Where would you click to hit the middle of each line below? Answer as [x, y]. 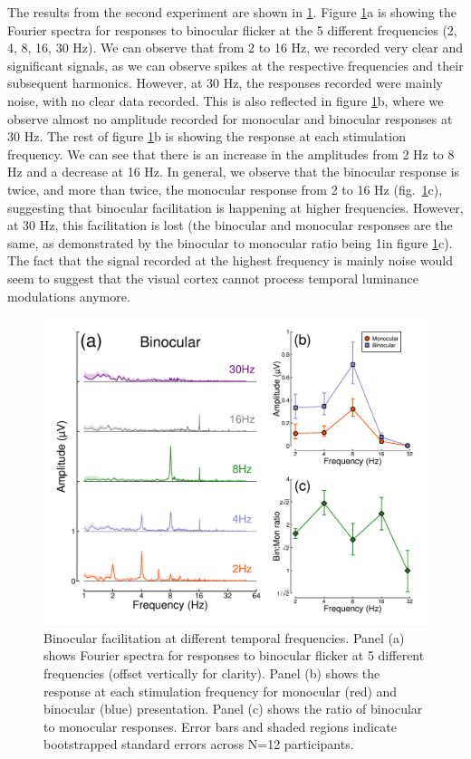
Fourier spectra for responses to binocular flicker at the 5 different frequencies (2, [232, 29]
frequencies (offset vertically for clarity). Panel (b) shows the [212, 673]
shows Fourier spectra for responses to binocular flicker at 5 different [234, 655]
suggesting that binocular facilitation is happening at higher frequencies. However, [235, 207]
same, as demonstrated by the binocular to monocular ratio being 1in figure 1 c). [230, 242]
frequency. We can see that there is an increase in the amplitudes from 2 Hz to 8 [231, 154]
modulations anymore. [69, 296]
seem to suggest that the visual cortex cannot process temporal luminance [213, 278]
